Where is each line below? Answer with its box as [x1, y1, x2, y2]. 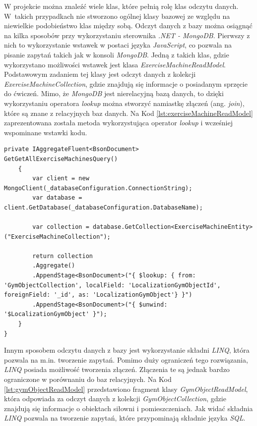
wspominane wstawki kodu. [4, 127, 87, 137]
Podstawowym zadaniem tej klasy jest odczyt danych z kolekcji [4, 69, 196, 79]
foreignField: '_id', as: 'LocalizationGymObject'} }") [4, 291, 193, 299]
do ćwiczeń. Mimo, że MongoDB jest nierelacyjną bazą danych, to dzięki [4, 88, 224, 99]
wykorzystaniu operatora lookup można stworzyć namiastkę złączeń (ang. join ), [4, 98, 245, 108]
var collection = [32, 223, 89, 231]
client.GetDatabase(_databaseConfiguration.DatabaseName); [4, 204, 203, 211]
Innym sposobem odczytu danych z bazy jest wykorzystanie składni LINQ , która [4, 345, 250, 355]
